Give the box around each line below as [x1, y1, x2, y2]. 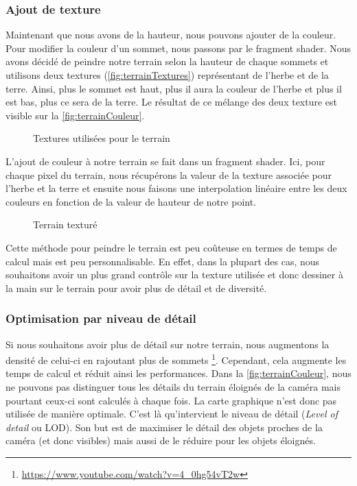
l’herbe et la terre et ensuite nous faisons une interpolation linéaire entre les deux [5, 181, 347, 195]
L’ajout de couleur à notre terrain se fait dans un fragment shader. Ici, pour [5, 154, 325, 168]
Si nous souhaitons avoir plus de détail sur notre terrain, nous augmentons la [5, 337, 330, 351]
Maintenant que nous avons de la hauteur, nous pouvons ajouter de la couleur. [5, 27, 336, 42]
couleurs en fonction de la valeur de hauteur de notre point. [5, 194, 257, 208]
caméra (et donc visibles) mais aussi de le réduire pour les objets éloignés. [5, 433, 316, 448]
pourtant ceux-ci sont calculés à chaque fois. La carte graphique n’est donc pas [5, 393, 337, 407]
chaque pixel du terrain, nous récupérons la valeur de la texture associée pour [5, 167, 332, 182]
